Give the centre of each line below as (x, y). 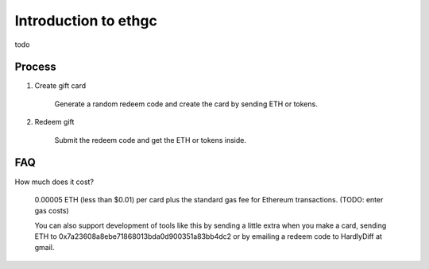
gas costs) (52, 211)
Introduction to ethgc (86, 21)
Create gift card (60, 86)
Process (35, 67)
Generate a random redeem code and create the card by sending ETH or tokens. (186, 104)
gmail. (44, 248)
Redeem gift (54, 122)
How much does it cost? (54, 182)
